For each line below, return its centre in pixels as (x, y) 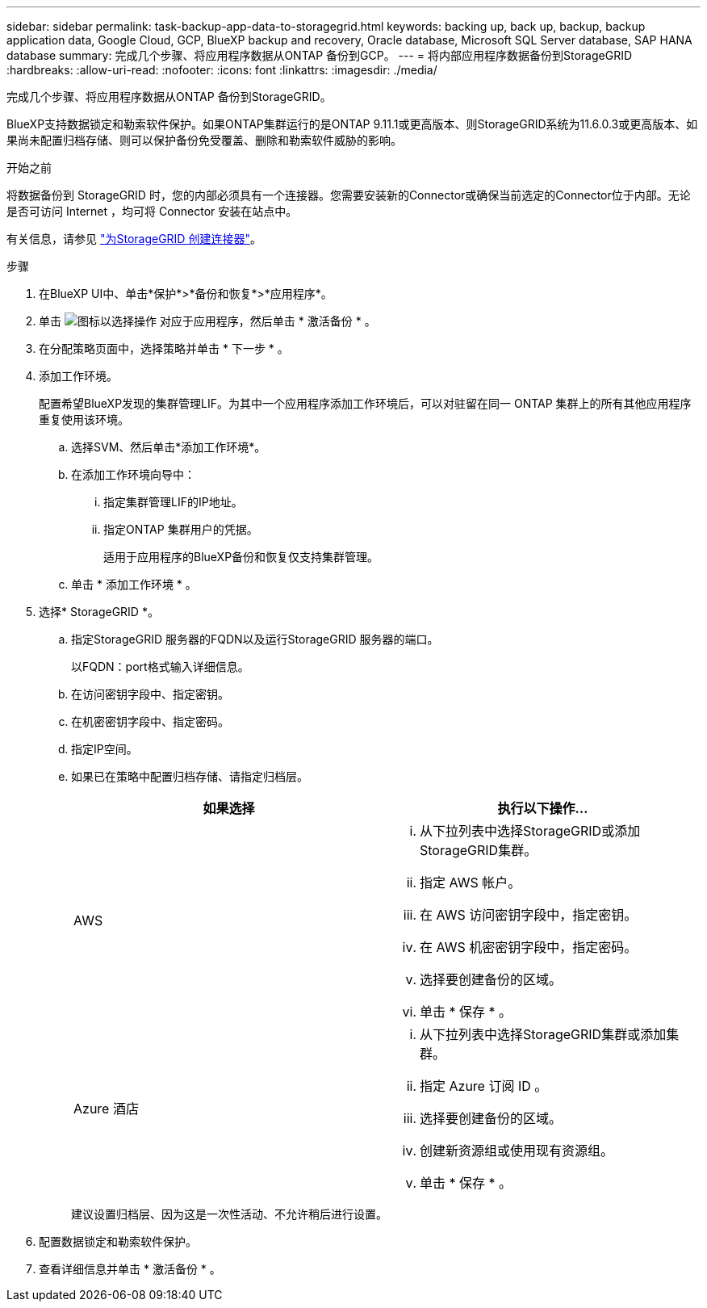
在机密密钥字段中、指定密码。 (150, 721)
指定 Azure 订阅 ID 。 (484, 1086)
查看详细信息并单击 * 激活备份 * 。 (130, 1269)
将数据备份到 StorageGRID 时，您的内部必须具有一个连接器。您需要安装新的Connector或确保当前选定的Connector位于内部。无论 (349, 195)
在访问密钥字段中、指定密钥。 (150, 694)
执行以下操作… (543, 808)
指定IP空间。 (105, 749)
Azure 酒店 (106, 1109)
